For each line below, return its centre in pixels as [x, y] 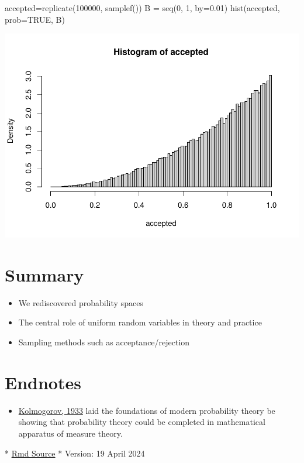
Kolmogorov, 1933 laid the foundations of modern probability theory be [147, 410]
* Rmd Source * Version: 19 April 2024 [75, 453]
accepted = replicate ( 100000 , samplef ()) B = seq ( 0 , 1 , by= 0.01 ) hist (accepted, [142, 8]
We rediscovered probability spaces [81, 302]
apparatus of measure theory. [70, 433]
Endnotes [43, 382]
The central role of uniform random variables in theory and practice [140, 322]
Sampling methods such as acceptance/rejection [104, 342]
